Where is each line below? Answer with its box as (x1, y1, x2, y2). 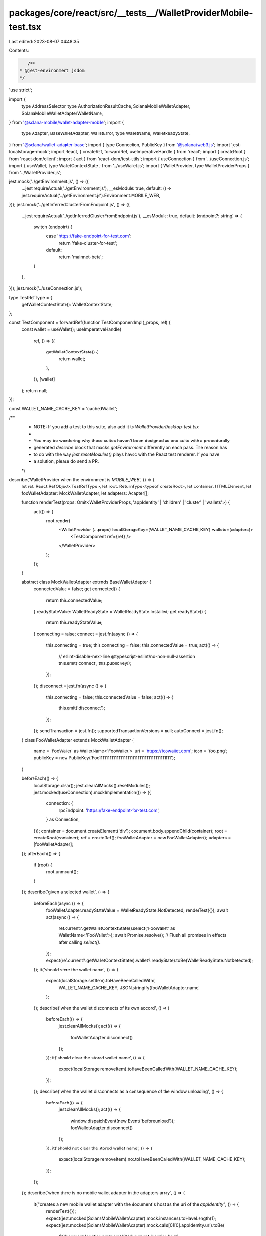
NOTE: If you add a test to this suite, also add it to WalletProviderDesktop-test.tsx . (33, 424, 200, 430)
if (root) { (33, 862, 53, 868)
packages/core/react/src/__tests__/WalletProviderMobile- (9, 7, 253, 18)
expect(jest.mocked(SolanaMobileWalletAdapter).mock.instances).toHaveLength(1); (46, 1215, 216, 1221)
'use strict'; (9, 87, 32, 93)
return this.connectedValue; (46, 597, 103, 603)
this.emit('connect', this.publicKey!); (58, 660, 132, 666)
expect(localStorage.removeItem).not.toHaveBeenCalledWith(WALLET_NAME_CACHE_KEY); (58, 1156, 246, 1162)
